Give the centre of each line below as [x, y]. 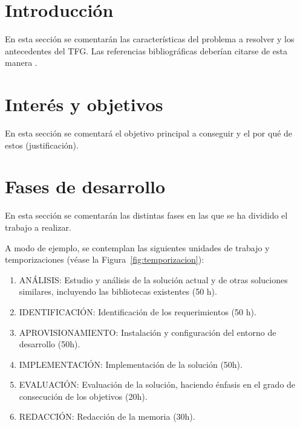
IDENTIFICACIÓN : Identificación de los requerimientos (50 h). [138, 311]
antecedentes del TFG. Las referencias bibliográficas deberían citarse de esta [146, 50]
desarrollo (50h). [50, 344]
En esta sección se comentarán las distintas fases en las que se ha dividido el [146, 215]
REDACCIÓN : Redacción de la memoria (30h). [107, 416]
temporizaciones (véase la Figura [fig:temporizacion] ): [105, 259]
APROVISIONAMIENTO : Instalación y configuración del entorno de [148, 332]
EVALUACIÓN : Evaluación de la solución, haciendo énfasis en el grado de [157, 384]
